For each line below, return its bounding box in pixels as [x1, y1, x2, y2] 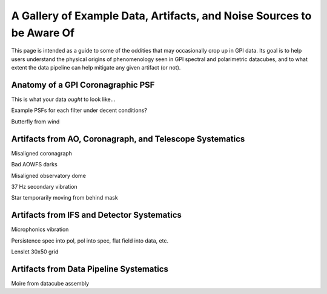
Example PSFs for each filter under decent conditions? [11, 106, 148, 114]
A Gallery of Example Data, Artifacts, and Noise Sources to [11, 9, 312, 22]
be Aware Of [11, 26, 75, 39]
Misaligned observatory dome [11, 172, 86, 179]
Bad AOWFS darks [11, 161, 58, 168]
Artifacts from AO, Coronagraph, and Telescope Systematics [11, 134, 245, 144]
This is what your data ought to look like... [11, 96, 116, 103]
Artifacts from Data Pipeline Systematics [11, 264, 169, 274]
